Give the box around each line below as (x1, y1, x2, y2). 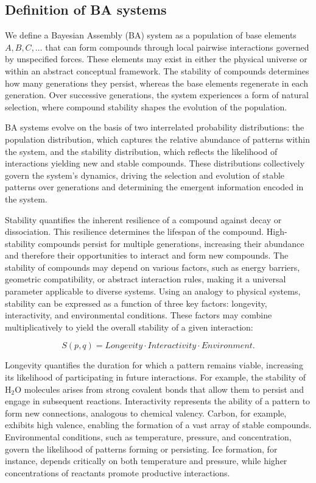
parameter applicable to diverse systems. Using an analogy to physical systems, (5, 285, 301, 298)
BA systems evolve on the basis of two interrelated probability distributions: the (5, 121, 304, 134)
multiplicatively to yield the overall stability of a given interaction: (5, 320, 253, 333)
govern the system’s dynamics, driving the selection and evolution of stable (5, 168, 285, 181)
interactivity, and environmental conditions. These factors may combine (5, 309, 272, 321)
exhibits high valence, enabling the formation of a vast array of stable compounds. (5, 418, 312, 431)
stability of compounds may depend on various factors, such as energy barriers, (5, 260, 300, 273)
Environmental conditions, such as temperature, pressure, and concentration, (5, 431, 292, 443)
